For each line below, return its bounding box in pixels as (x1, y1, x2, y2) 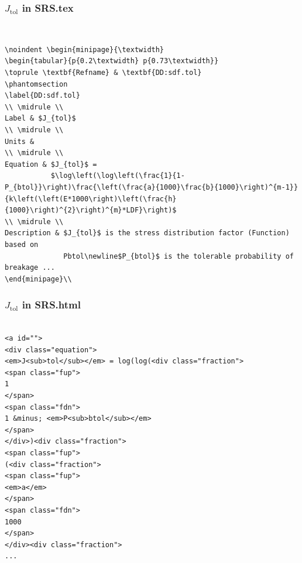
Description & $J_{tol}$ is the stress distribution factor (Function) (5, 229, 290, 238)
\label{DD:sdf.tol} (5, 91, 80, 100)
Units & (5, 137, 35, 146)
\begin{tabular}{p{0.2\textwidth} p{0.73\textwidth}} (5, 57, 219, 66)
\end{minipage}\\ (5, 274, 72, 283)
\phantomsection (5, 80, 68, 88)
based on (5, 240, 39, 249)
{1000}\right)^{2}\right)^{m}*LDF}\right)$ (5, 206, 177, 215)
